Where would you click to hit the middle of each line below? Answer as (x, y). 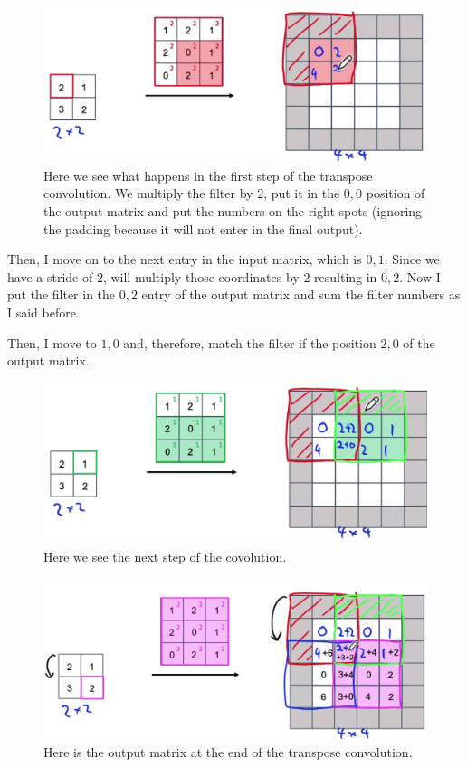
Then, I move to (52, 342)
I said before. (43, 312)
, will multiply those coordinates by (201, 276)
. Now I (420, 276)
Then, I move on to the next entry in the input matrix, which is (185, 259)
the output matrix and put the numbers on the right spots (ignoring (233, 211)
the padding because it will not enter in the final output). (203, 228)
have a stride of (50, 276)
